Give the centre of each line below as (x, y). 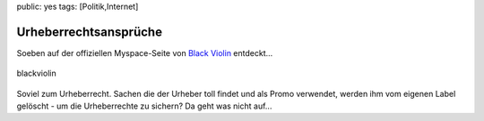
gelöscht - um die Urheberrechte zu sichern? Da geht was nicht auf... (144, 106)
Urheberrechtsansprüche (90, 32)
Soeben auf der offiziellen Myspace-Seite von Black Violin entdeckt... (145, 52)
